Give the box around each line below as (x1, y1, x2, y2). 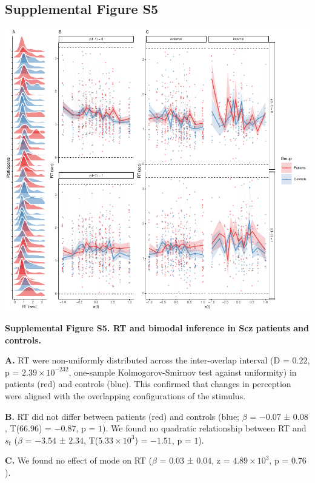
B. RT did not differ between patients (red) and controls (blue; (5, 410, 240, 422)
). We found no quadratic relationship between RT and (102, 422, 307, 434)
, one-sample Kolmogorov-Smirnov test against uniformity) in (68, 365, 297, 378)
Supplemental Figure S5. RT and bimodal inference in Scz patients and (5, 322, 309, 334)
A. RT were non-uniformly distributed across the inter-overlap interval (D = (5, 354, 290, 366)
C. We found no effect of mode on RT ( (5, 454, 153, 467)
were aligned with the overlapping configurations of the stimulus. (5, 389, 246, 402)
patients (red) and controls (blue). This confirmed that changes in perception (5, 377, 291, 390)
